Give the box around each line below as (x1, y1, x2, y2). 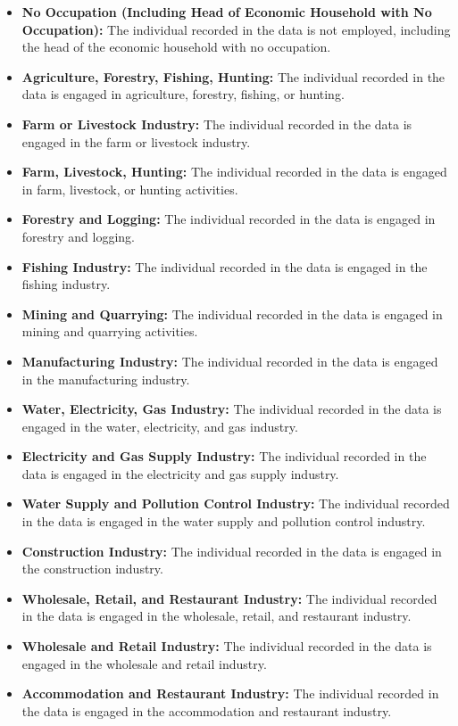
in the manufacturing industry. (21, 369, 190, 388)
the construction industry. (21, 559, 163, 578)
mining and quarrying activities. (21, 322, 198, 341)
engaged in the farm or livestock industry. (21, 132, 251, 151)
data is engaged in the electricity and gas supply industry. (21, 464, 339, 483)
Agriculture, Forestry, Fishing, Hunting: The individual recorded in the (21, 67, 446, 86)
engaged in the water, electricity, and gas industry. (21, 417, 298, 435)
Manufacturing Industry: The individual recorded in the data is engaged (21, 351, 438, 370)
